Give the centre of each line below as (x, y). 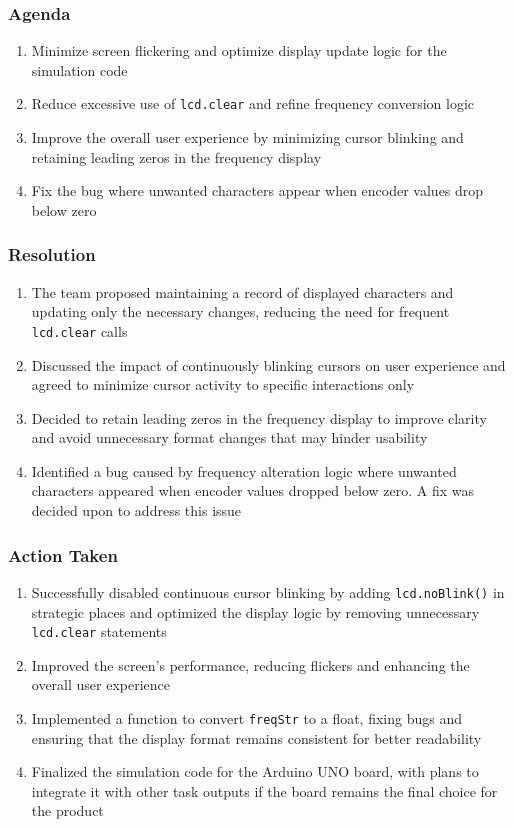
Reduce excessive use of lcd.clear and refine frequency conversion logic (253, 103)
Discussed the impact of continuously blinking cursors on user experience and (268, 364)
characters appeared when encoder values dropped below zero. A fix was (253, 490)
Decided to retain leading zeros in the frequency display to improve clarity (259, 417)
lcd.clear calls (79, 330)
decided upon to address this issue (136, 510)
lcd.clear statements (99, 631)
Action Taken (63, 554)
